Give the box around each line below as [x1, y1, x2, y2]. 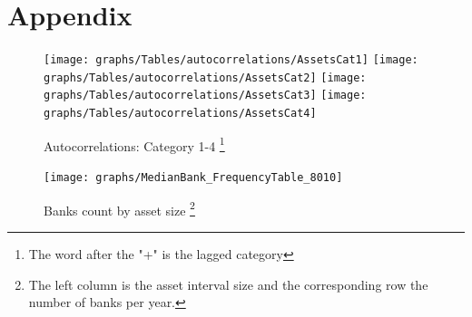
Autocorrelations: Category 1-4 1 [44, 133, 225, 155]
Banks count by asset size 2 [44, 197, 195, 219]
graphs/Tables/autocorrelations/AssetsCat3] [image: [44, 89, 367, 102]
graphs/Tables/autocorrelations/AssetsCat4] [44, 107, 317, 120]
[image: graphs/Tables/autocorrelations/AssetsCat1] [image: [44, 53, 418, 67]
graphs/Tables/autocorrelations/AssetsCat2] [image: [44, 71, 367, 84]
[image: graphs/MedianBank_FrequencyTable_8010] [44, 171, 343, 184]
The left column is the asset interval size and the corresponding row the [28, 274, 428, 293]
